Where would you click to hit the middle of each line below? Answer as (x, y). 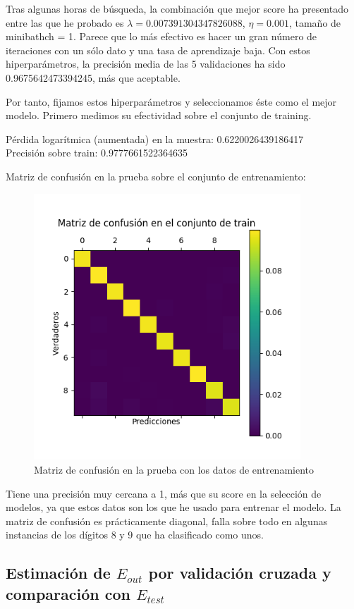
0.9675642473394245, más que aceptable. (93, 77)
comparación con (68, 593)
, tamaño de (315, 22)
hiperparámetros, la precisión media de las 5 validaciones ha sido (146, 64)
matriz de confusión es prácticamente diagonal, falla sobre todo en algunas (167, 521)
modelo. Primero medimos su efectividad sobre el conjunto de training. (159, 115)
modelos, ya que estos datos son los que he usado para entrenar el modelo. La (173, 507)
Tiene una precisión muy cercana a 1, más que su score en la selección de (164, 493)
